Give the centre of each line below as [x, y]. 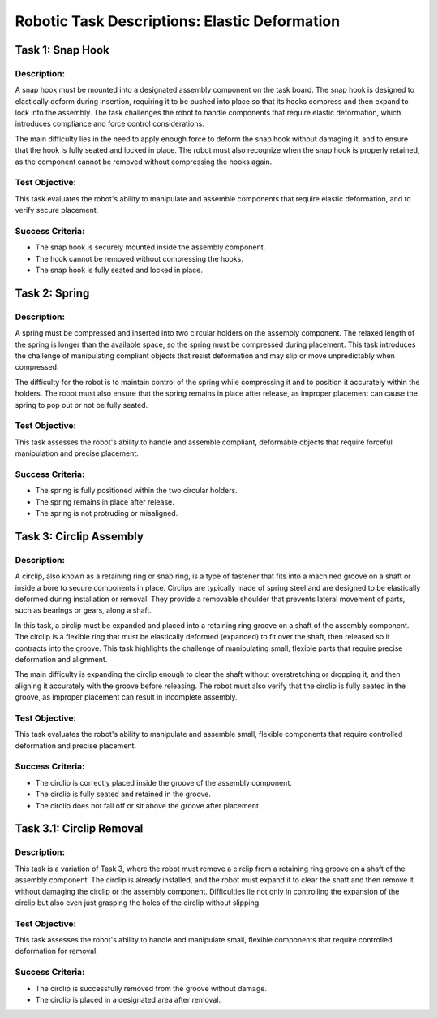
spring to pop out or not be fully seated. [82, 405]
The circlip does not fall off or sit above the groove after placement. [148, 805]
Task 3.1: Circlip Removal [79, 829]
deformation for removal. [57, 951]
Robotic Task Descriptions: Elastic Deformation [178, 21]
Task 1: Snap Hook [62, 50]
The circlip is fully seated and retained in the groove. [123, 794]
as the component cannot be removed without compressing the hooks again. [144, 162]
